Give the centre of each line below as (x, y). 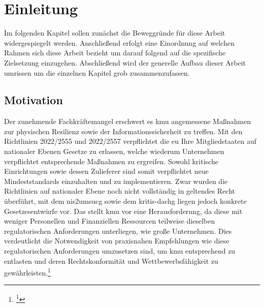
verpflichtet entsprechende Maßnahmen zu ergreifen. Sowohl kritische (111, 161)
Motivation (34, 100)
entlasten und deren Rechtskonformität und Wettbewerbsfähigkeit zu (111, 260)
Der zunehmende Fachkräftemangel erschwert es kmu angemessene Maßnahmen (128, 121)
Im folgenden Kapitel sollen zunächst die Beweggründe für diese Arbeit (115, 33)
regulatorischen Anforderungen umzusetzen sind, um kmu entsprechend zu (120, 251)
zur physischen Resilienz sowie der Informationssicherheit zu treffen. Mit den (123, 131)
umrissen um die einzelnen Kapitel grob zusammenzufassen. (97, 72)
